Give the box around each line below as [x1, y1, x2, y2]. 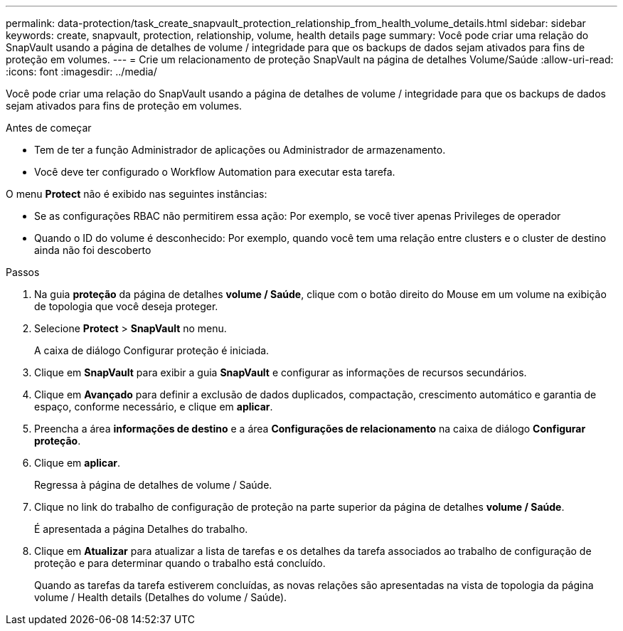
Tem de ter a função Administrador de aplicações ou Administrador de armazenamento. [34, 144, 446, 156]
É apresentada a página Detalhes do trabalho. [34, 523, 248, 535]
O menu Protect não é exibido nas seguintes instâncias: [6, 188, 267, 200]
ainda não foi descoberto [34, 244, 151, 256]
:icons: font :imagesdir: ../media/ [6, 65, 157, 78]
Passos [6, 266, 40, 278]
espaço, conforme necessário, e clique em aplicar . [34, 401, 273, 413]
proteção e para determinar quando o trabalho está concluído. [34, 557, 326, 569]
